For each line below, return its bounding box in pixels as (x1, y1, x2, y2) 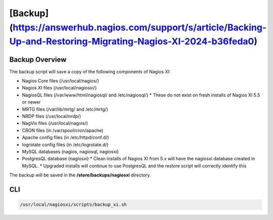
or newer (22, 99, 41, 105)
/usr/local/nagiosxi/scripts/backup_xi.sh (20, 202, 127, 207)
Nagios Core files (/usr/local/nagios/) (22, 78, 100, 84)
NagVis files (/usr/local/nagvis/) (22, 120, 88, 126)
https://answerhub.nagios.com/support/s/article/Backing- (13, 22, 267, 33)
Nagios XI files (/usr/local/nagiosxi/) (22, 85, 97, 91)
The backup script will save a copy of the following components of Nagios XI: (9, 68, 171, 74)
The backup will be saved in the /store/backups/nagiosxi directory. (9, 172, 151, 178)
